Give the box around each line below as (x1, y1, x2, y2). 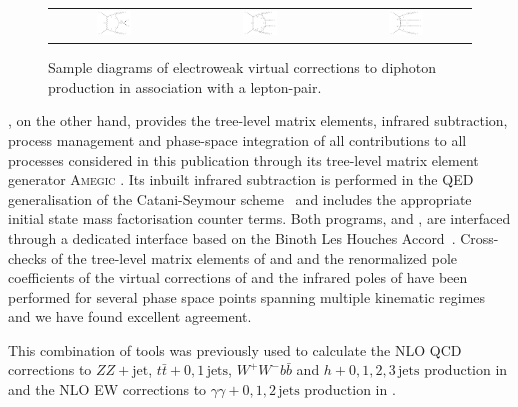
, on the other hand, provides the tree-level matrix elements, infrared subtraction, (8, 110, 508, 131)
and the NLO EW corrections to (8, 379, 207, 400)
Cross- (460, 227, 499, 248)
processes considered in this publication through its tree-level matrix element (8, 149, 479, 170)
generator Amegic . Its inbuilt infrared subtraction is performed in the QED (8, 169, 474, 190)
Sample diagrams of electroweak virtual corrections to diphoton (48, 57, 437, 78)
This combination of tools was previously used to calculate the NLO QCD (8, 339, 462, 360)
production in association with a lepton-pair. (48, 76, 322, 97)
